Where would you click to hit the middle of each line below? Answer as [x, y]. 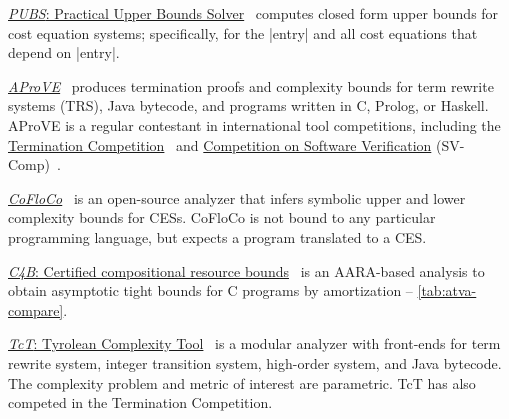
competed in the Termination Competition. [140, 402]
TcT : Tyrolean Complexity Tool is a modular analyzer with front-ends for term [254, 343]
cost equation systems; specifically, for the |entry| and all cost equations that [243, 32]
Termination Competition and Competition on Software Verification [220, 144]
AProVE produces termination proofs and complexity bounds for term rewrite [251, 85]
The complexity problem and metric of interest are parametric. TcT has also [242, 382]
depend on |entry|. [64, 52]
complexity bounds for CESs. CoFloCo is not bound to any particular [222, 217]
